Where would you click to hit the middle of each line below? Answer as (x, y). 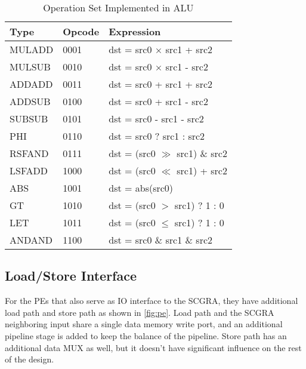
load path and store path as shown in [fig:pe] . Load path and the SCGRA (140, 312)
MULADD (32, 49)
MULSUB (30, 67)
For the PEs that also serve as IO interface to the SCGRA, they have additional (152, 301)
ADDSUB (30, 101)
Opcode (81, 31)
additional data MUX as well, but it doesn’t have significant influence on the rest (153, 347)
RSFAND (29, 153)
